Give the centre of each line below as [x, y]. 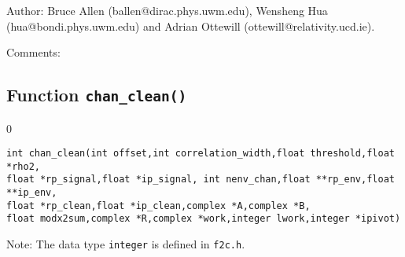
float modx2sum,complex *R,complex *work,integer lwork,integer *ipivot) [204, 219]
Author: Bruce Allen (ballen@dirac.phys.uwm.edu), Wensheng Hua [167, 10]
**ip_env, [32, 193]
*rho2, [23, 166]
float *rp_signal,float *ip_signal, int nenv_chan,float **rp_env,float [201, 180]
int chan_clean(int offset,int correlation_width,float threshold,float [201, 154]
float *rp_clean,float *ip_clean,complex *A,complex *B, [158, 206]
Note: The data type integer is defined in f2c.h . [126, 244]
